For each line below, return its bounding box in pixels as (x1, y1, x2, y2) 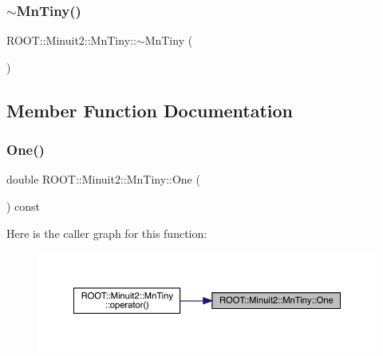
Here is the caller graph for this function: (6, 224, 207, 241)
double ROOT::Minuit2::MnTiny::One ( (6, 171, 200, 188)
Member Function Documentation (6, 97, 294, 122)
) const (6, 198, 41, 214)
